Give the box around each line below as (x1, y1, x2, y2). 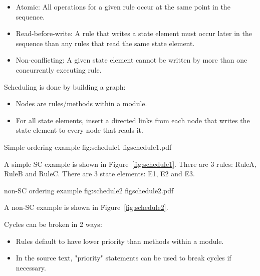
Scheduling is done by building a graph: (4, 81, 126, 92)
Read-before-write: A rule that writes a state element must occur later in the (16, 28, 252, 39)
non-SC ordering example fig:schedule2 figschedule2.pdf (4, 185, 174, 195)
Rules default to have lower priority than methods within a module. (16, 235, 224, 246)
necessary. (16, 262, 46, 272)
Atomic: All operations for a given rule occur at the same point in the (16, 2, 230, 12)
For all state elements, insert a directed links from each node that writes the (16, 115, 250, 125)
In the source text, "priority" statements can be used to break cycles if (16, 252, 231, 263)
